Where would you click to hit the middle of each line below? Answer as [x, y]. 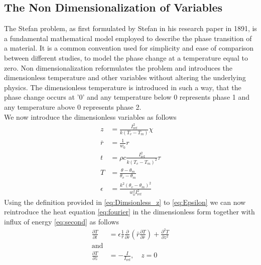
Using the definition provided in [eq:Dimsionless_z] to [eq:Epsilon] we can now [125, 202]
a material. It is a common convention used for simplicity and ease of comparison [129, 48]
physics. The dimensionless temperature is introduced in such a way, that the [123, 87]
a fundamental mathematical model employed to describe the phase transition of [128, 38]
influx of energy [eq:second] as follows [61, 221]
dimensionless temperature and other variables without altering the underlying [125, 77]
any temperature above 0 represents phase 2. [73, 106]
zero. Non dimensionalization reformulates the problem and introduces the [118, 67]
